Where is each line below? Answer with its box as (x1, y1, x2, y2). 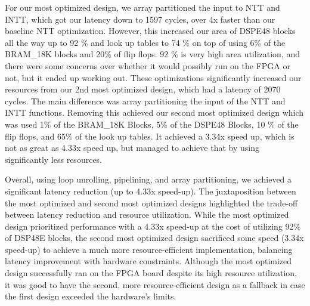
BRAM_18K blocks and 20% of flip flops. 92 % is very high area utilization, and (5, 48, 300, 60)
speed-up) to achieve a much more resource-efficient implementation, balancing (5, 243, 293, 255)
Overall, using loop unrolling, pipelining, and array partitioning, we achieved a (5, 173, 292, 186)
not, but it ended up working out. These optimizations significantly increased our (5, 71, 302, 84)
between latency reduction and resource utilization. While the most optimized (5, 208, 289, 221)
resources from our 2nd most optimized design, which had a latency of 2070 (5, 83, 281, 95)
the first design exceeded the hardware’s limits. (5, 290, 176, 302)
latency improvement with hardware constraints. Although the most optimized (5, 255, 292, 267)
